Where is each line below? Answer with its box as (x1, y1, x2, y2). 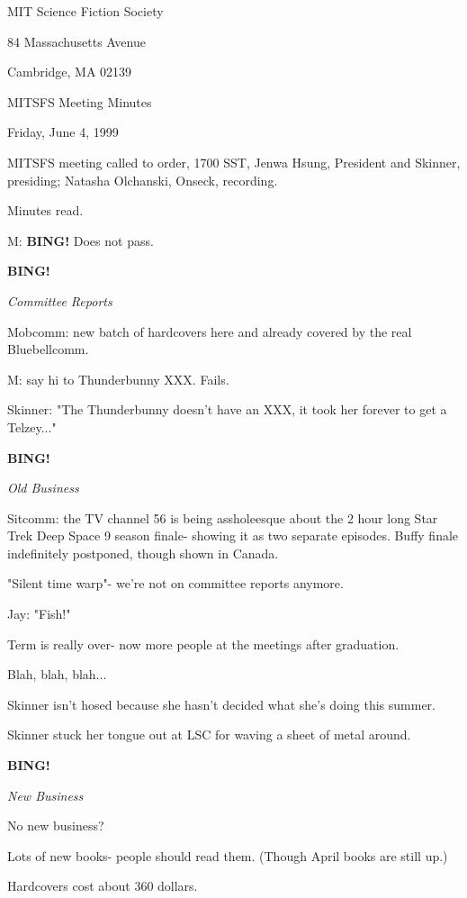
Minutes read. (7, 201, 84, 220)
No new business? (7, 816, 104, 835)
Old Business (7, 478, 79, 497)
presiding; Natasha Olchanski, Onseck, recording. (7, 170, 278, 189)
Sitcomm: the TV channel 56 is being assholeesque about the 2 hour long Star (7, 508, 438, 527)
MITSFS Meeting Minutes (7, 92, 152, 111)
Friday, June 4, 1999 (7, 122, 119, 141)
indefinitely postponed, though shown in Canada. (7, 543, 279, 562)
